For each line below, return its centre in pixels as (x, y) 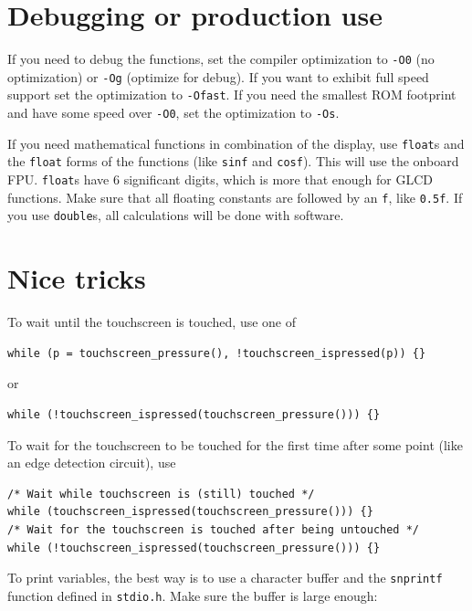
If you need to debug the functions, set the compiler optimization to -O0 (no (221, 59)
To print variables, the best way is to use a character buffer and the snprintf (225, 578)
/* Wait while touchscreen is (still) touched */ (161, 494)
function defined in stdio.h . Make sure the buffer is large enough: (193, 595)
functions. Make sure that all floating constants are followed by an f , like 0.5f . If (235, 197)
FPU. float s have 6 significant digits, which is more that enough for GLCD (220, 179)
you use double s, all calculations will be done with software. (176, 215)
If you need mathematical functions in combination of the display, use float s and (236, 143)
